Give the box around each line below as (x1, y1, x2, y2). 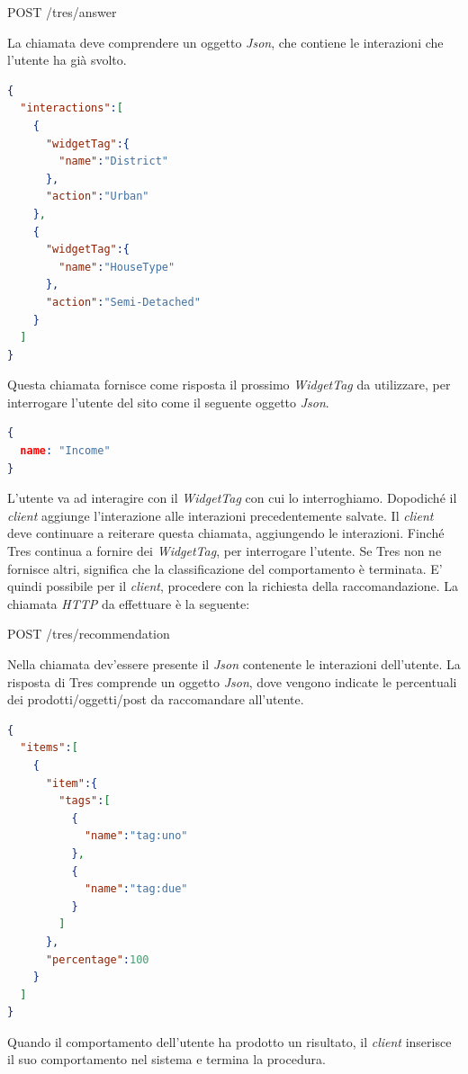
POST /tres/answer (7, 3, 117, 21)
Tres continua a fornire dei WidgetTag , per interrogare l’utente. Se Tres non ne (7, 541, 442, 560)
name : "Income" (20, 444, 111, 458)
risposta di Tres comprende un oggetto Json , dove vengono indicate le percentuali (7, 672, 457, 691)
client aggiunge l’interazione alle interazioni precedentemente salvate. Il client (7, 506, 434, 524)
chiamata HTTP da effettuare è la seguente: (7, 594, 250, 613)
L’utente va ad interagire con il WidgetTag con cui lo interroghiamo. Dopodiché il (7, 488, 457, 507)
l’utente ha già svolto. (7, 50, 127, 69)
